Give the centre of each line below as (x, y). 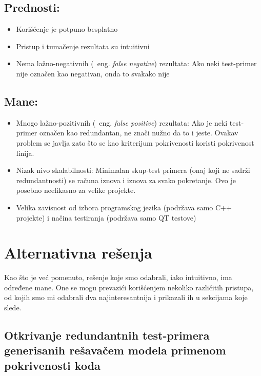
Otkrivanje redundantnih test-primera (107, 335)
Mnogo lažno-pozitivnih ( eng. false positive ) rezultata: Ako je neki (122, 122)
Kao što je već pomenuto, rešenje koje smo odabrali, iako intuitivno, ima (118, 277)
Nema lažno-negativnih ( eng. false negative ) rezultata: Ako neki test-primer (136, 63)
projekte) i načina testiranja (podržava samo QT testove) (106, 217)
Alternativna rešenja (78, 253)
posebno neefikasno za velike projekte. (76, 190)
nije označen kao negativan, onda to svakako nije (93, 73)
